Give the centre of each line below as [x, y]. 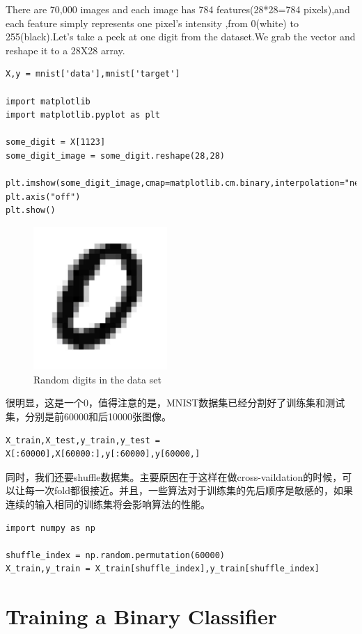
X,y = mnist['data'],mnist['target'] [93, 74]
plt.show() [31, 211]
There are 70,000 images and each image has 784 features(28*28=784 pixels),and [178, 9]
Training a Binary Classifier [141, 616]
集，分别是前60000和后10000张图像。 [88, 416]
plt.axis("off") [43, 197]
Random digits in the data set [97, 379]
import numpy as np [50, 528]
